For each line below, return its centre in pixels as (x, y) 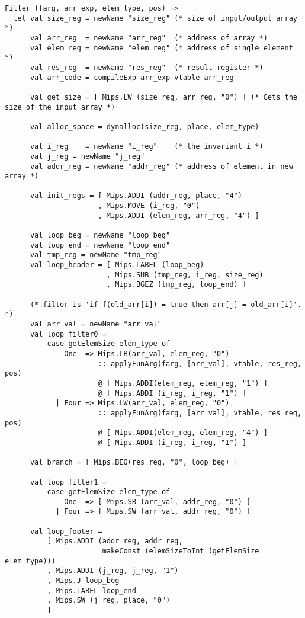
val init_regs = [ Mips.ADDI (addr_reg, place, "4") (136, 196)
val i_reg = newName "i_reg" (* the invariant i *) (147, 147)
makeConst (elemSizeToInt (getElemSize (181, 551)
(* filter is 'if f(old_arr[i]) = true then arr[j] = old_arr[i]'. (166, 304)
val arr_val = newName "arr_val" (96, 324)
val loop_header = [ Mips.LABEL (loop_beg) (117, 265)
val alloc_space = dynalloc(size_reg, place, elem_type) (145, 127)
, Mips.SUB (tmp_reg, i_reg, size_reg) (185, 275)
